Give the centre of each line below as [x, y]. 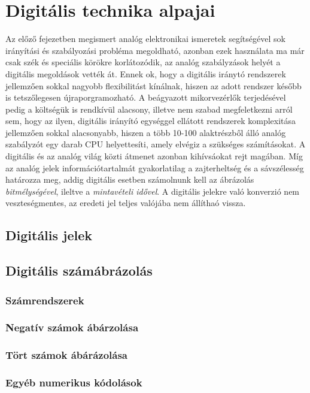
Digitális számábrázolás [79, 270]
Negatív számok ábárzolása [72, 327]
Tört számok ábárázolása [66, 355]
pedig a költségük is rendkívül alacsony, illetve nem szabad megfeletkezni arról [149, 109]
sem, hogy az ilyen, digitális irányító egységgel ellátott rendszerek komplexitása [151, 121]
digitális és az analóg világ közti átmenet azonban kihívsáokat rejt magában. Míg [154, 156]
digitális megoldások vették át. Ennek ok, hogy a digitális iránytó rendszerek [146, 73]
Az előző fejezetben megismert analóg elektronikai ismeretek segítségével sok [145, 39]
